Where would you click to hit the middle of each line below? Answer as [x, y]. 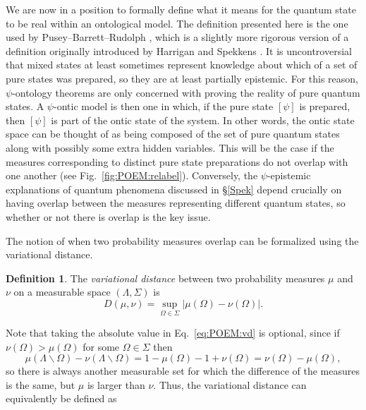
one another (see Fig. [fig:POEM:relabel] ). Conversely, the [132, 175]
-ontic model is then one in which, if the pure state [163, 106]
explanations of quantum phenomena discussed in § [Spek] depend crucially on [174, 189]
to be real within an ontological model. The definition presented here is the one [177, 23]
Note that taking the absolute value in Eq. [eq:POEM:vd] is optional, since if [173, 333]
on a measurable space [62, 292]
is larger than [116, 384]
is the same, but [41, 384]
